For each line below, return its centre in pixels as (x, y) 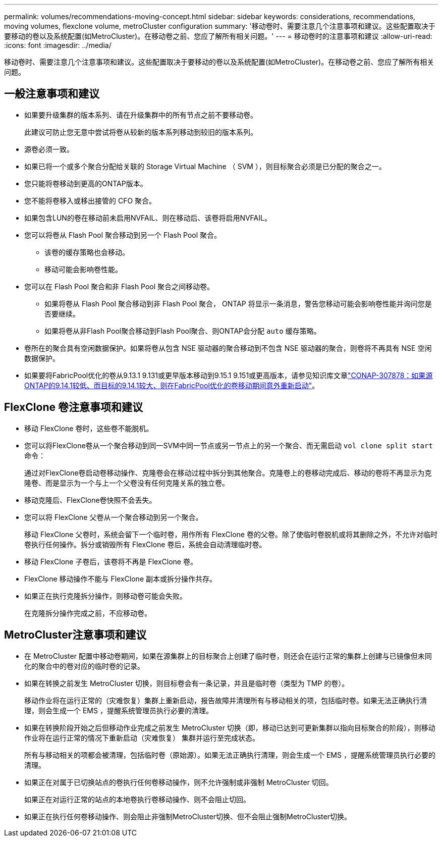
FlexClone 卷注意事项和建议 (73, 407)
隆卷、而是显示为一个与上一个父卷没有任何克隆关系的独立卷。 (127, 483)
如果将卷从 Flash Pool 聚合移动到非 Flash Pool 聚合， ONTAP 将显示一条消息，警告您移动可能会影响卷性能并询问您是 (238, 303)
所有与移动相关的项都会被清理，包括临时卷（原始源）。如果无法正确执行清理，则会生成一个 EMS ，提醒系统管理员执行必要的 (230, 755)
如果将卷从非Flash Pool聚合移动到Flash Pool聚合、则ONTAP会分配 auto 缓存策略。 (183, 331)
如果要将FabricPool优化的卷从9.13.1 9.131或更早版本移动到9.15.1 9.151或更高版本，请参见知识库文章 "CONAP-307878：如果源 (229, 375)
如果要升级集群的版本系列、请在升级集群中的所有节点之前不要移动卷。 (141, 115)
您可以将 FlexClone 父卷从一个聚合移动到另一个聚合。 (114, 517)
